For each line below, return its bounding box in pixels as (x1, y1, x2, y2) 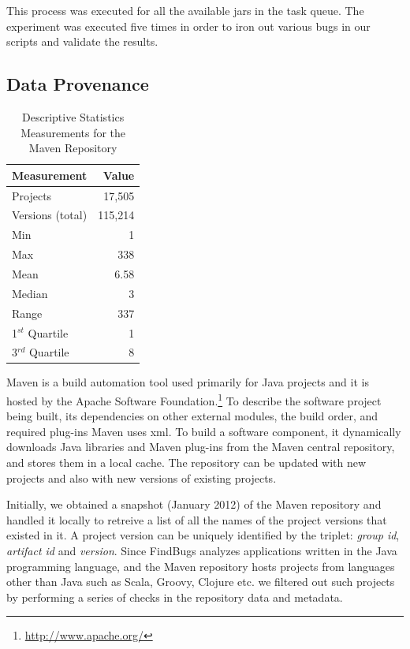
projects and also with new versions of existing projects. (6, 469, 277, 486)
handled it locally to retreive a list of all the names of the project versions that (6, 511, 387, 528)
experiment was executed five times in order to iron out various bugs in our (6, 17, 371, 34)
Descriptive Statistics (22, 108, 125, 125)
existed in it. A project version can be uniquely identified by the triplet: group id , (6, 527, 400, 543)
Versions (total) (12, 207, 88, 223)
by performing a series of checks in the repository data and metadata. (6, 588, 343, 605)
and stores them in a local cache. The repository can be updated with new (6, 454, 367, 471)
